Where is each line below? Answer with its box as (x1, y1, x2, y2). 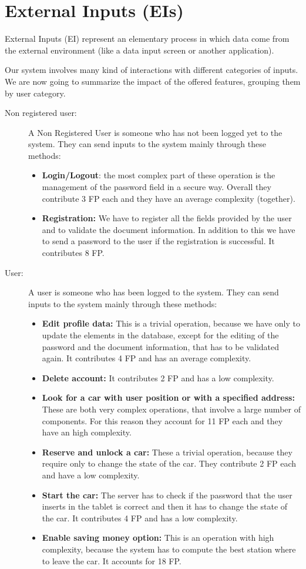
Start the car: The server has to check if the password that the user (42, 488, 292, 501)
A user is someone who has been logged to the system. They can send (28, 286, 279, 298)
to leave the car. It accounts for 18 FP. (42, 554, 181, 567)
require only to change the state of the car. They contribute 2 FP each (42, 457, 297, 470)
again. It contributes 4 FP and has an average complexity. (42, 352, 251, 364)
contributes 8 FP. (42, 247, 105, 259)
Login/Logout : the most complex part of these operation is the (42, 169, 275, 181)
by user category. (5, 86, 66, 99)
